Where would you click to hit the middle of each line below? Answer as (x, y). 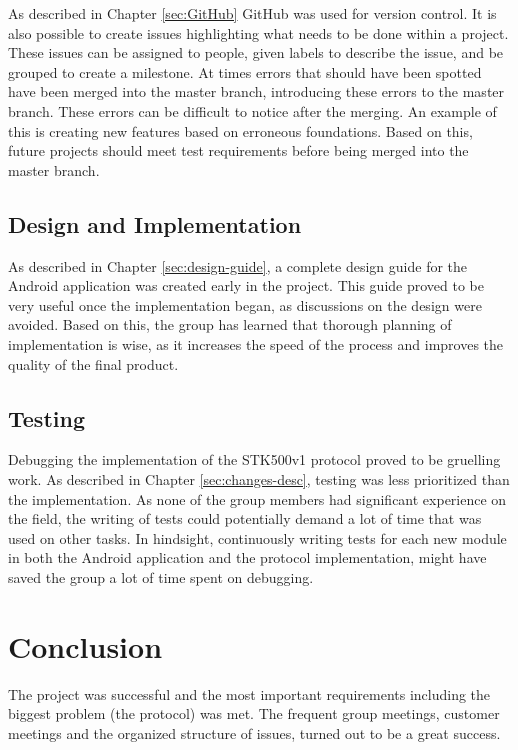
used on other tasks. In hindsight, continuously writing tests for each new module (257, 537)
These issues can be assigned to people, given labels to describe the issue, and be (256, 52)
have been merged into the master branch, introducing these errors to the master (256, 91)
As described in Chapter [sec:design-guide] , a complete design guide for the (238, 265)
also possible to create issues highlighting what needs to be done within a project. (258, 32)
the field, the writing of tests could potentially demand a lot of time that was (245, 518)
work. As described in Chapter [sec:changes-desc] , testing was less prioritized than (259, 478)
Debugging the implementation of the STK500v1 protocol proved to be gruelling (254, 459)
